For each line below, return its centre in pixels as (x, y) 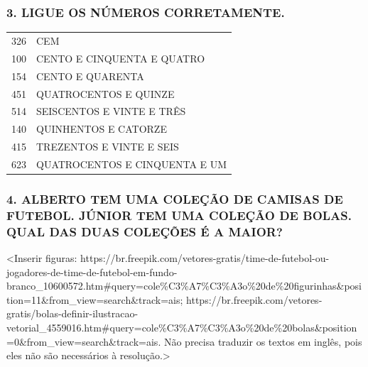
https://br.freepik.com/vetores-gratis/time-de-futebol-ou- (205, 258)
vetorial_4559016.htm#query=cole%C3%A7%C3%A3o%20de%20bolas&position (182, 327)
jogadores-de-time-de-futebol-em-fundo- (92, 272)
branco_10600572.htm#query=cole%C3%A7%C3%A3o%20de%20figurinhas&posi (184, 286)
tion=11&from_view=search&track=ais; (95, 299)
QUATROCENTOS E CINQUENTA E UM (132, 164)
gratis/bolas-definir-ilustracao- (72, 313)
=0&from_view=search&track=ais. (84, 341)
